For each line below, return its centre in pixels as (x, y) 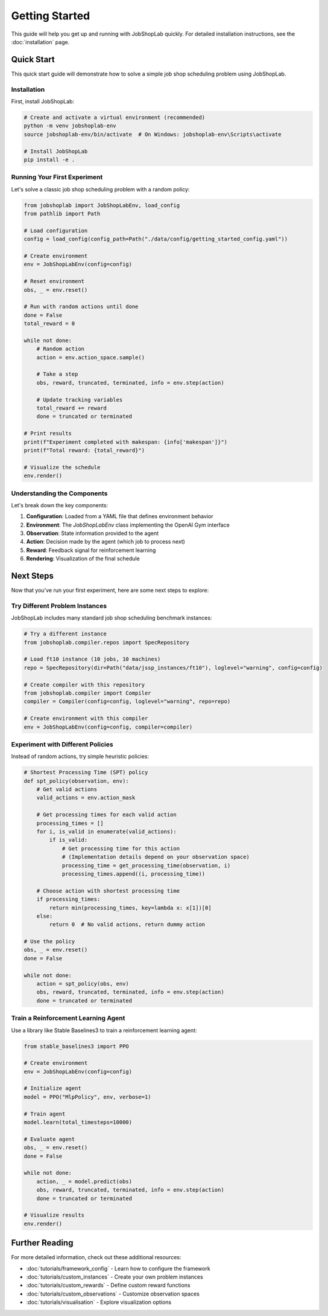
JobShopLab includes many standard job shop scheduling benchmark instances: (112, 618)
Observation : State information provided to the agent (93, 533)
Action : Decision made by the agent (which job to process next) (106, 542)
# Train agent (45, 1114)
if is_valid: (68, 840)
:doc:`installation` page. (40, 42)
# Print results (48, 434)
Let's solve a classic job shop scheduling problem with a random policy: (100, 189)
